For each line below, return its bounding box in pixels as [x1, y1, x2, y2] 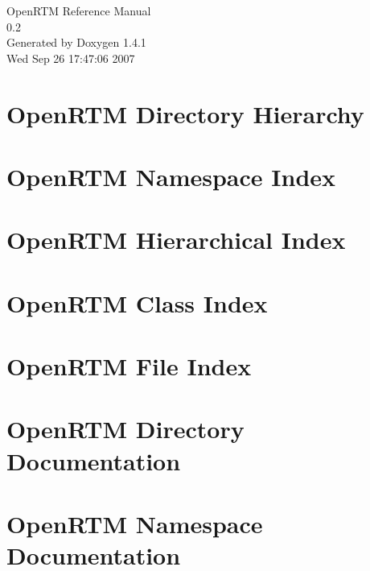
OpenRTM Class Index [6, 286, 268, 319]
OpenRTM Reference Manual [6, 2, 151, 19]
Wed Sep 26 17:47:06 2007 [6, 49, 135, 66]
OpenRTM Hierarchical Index [6, 223, 346, 256]
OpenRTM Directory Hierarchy [6, 97, 364, 130]
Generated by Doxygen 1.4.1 [6, 34, 146, 51]
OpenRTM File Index [6, 350, 252, 383]
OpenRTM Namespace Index [6, 159, 336, 192]
